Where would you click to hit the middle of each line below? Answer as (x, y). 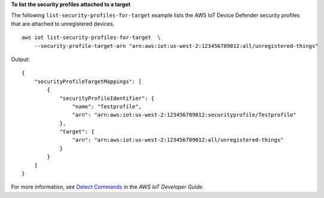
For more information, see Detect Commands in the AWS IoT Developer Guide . (108, 187)
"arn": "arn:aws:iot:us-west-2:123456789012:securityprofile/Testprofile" (184, 115)
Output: (20, 59)
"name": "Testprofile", (107, 106)
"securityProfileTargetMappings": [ (88, 81)
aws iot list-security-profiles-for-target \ (91, 38)
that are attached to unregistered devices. (63, 23)
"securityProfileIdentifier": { (107, 98)
